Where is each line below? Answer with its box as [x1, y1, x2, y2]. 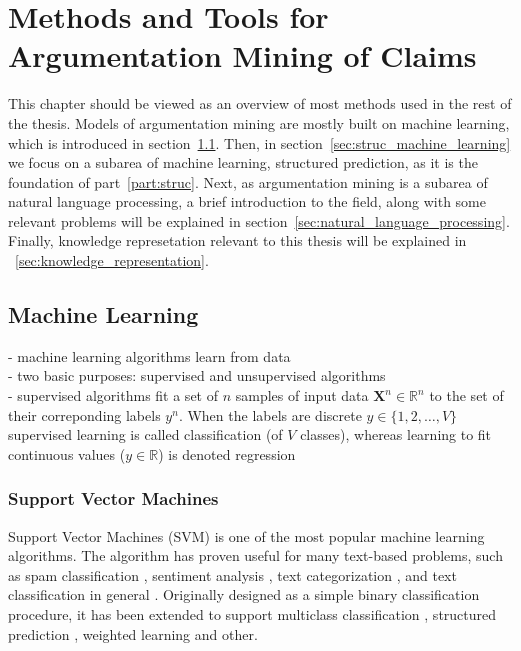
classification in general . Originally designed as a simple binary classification [8, 584, 480, 605]
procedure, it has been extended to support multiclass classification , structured [8, 604, 497, 625]
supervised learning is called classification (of [8, 424, 283, 445]
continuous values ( [8, 443, 126, 464]
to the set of [429, 385, 504, 406]
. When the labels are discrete [178, 404, 362, 425]
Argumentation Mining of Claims [8, 35, 477, 76]
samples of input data [235, 385, 369, 406]
